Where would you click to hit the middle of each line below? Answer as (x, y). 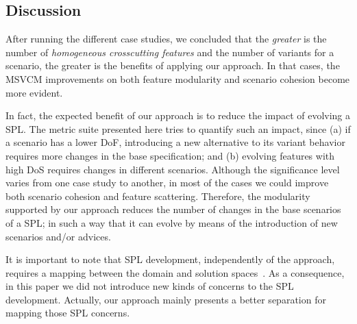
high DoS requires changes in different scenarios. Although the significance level (173, 169)
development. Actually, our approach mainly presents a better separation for (166, 299)
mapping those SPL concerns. (68, 313)
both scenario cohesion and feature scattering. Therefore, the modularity (158, 196)
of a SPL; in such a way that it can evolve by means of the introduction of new (172, 222)
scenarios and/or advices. (58, 236)
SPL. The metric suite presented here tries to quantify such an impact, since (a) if (178, 128)
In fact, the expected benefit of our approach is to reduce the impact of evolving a (178, 115)
